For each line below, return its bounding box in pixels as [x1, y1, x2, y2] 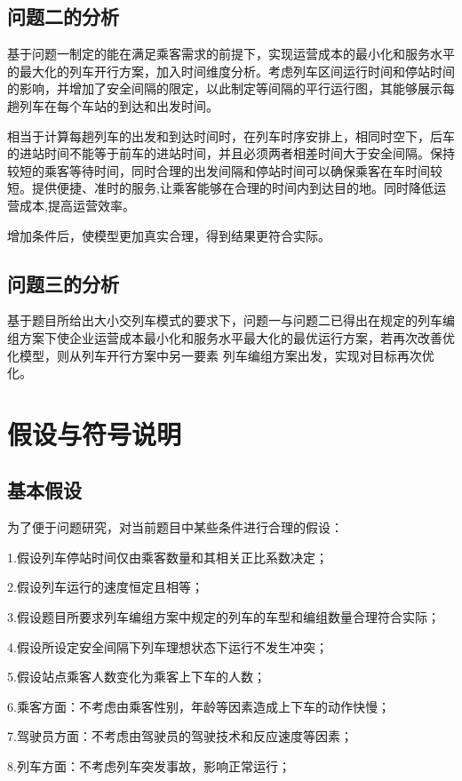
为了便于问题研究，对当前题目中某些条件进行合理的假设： [7, 518, 343, 537]
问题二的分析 [7, 3, 119, 30]
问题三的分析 [7, 269, 119, 297]
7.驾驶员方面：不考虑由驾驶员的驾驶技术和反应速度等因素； [7, 727, 353, 745]
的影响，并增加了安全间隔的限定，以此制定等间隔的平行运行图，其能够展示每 [7, 79, 455, 98]
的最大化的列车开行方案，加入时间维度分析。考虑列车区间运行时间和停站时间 [7, 61, 455, 80]
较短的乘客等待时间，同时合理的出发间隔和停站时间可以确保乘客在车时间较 [7, 161, 442, 179]
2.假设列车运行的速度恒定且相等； [7, 578, 203, 596]
